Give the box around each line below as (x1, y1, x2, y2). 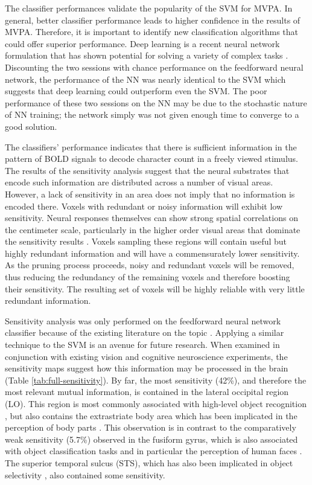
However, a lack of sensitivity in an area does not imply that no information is (5, 187, 295, 200)
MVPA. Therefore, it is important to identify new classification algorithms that (5, 25, 299, 38)
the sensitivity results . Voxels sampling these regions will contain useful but (5, 235, 287, 248)
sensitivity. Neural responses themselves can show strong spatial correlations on (5, 211, 298, 224)
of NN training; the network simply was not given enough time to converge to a (5, 108, 299, 121)
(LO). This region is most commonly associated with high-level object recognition (5, 397, 307, 410)
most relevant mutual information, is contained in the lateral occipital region (5, 385, 289, 398)
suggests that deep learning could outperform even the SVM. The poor (5, 85, 267, 97)
